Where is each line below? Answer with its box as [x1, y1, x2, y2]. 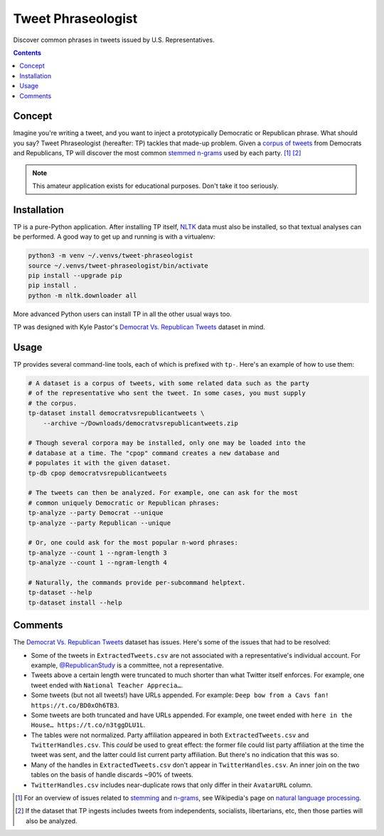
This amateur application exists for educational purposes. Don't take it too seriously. [32, 182, 279, 190]
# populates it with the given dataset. [28, 459, 171, 467]
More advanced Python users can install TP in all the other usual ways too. [13, 310, 233, 318]
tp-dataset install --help [28, 598, 122, 607]
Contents [13, 48, 42, 57]
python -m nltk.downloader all [28, 291, 138, 299]
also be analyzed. [26, 816, 78, 825]
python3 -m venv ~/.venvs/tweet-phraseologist [28, 251, 193, 260]
